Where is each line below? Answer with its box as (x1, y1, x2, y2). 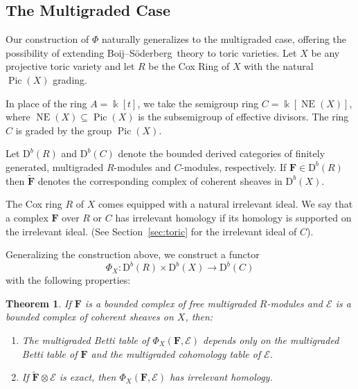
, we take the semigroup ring (137, 96, 259, 110)
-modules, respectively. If (181, 159, 287, 174)
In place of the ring (6, 96, 87, 110)
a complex (6, 210, 48, 224)
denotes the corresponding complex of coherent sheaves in (37, 173, 283, 188)
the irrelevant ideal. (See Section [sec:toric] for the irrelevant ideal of (6, 224, 297, 238)
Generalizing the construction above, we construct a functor (6, 247, 260, 262)
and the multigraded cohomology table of (91, 346, 261, 361)
